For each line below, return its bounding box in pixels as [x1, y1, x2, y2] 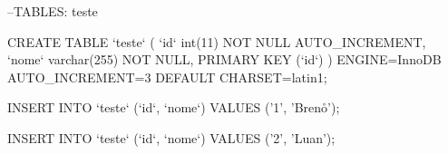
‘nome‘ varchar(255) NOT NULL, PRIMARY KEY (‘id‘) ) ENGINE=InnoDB [7, 50, 442, 69]
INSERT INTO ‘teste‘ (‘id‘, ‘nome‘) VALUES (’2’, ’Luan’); [7, 128, 336, 147]
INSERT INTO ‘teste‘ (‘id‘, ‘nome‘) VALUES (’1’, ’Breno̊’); [7, 98, 340, 117]
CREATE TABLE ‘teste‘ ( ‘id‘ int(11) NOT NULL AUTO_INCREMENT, [7, 32, 426, 51]
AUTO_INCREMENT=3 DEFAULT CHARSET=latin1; [7, 67, 327, 86]
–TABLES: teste [7, 2, 98, 20]
